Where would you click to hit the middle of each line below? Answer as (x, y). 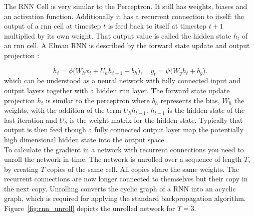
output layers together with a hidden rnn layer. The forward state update (117, 90)
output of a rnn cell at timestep (53, 26)
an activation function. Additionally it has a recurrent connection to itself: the (124, 16)
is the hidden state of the (206, 110)
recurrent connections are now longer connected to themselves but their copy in (126, 179)
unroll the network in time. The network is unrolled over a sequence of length (123, 159)
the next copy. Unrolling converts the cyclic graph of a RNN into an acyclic (120, 188)
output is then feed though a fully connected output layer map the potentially (124, 130)
